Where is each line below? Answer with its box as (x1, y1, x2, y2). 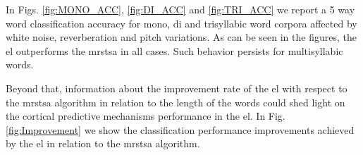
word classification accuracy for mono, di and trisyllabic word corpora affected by (6, 15, 357, 30)
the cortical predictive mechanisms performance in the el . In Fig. (6, 108, 285, 123)
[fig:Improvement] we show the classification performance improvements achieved (6, 122, 355, 137)
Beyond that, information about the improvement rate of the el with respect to (6, 80, 347, 95)
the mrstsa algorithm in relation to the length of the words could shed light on (6, 94, 345, 109)
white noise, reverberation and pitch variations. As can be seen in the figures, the (6, 30, 357, 44)
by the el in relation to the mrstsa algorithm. (6, 136, 200, 151)
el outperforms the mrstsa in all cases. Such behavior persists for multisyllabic (6, 43, 343, 58)
